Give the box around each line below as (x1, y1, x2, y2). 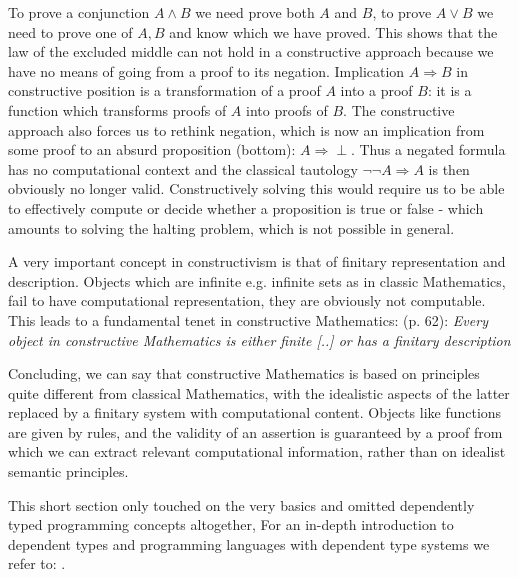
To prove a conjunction (8, 2, 150, 22)
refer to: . (8, 553, 66, 574)
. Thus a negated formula (350, 139, 506, 160)
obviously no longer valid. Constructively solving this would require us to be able (8, 178, 505, 199)
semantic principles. (8, 461, 129, 482)
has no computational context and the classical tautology (8, 158, 358, 179)
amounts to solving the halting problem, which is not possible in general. (8, 217, 455, 238)
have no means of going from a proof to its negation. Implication (8, 60, 405, 81)
